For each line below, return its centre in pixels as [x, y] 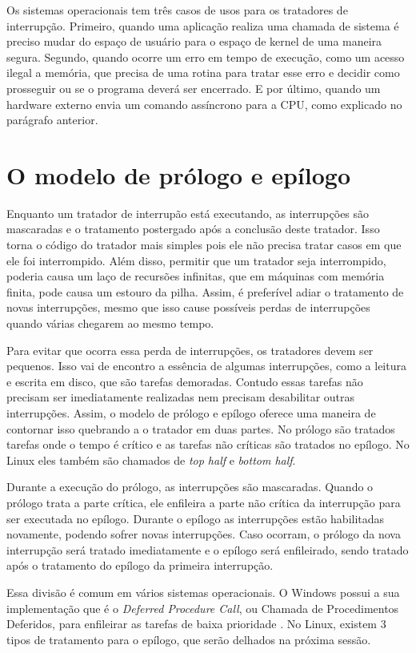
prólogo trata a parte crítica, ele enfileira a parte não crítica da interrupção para [204, 502]
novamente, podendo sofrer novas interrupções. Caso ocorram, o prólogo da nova [204, 534]
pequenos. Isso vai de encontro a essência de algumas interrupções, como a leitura [206, 366]
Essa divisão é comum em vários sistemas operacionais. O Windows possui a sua [203, 592]
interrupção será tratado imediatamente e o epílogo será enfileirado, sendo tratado [208, 549]
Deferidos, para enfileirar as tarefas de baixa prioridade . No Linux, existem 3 [196, 624]
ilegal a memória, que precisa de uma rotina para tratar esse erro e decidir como [203, 73]
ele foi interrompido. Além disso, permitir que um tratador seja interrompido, [196, 260]
